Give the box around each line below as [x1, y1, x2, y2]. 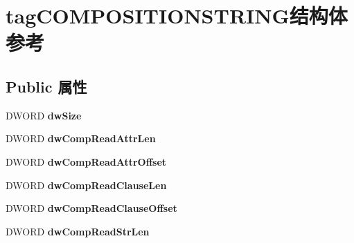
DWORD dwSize [6, 108, 82, 122]
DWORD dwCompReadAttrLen [6, 131, 156, 146]
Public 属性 [6, 75, 87, 97]
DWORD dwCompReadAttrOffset [6, 154, 167, 168]
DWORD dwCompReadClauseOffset [6, 201, 177, 215]
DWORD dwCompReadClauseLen [6, 177, 167, 192]
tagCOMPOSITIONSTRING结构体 [6, 1, 348, 30]
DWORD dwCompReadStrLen [6, 224, 150, 238]
